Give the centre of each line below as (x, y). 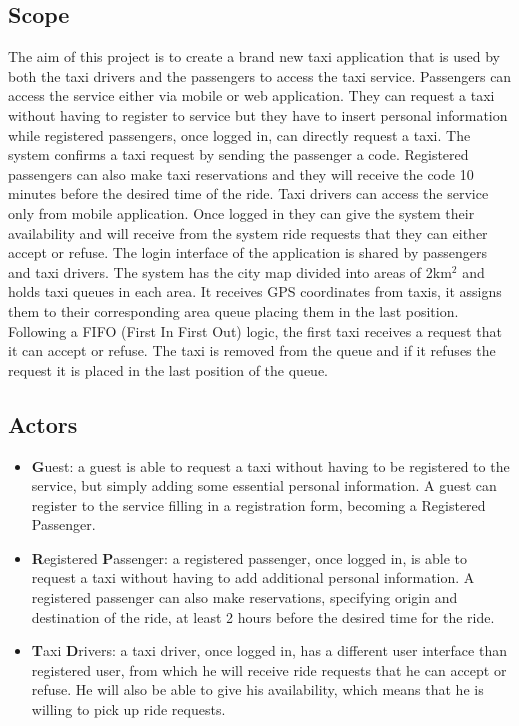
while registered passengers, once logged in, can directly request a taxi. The (239, 134)
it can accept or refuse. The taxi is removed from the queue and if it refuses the (252, 350)
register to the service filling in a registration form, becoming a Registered (258, 504)
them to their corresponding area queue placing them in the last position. (233, 310)
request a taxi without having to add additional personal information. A (253, 577)
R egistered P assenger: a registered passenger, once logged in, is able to (249, 557)
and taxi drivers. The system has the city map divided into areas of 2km (230, 271)
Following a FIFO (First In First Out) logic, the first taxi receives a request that (255, 330)
